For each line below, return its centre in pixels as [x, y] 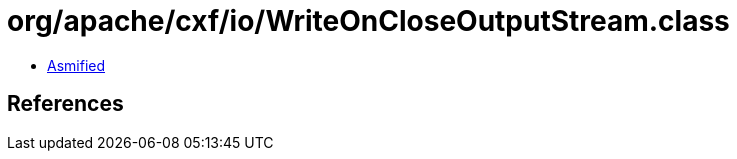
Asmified [76, 65]
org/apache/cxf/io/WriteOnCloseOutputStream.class [368, 21]
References [65, 104]
